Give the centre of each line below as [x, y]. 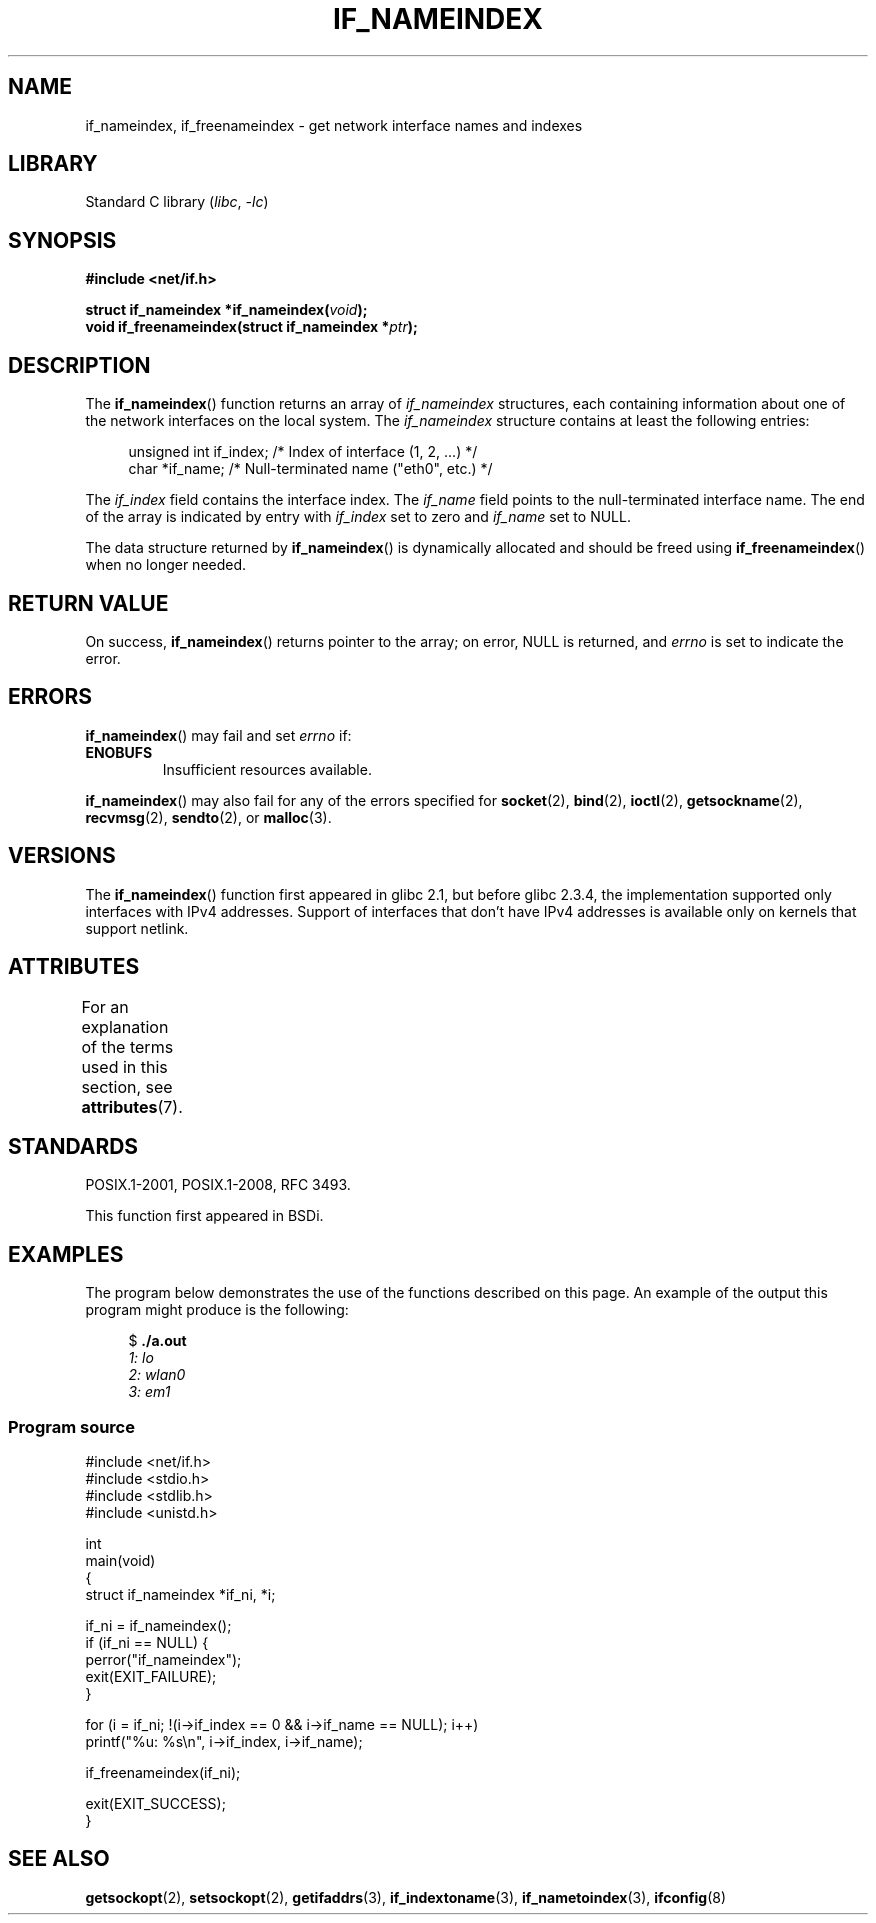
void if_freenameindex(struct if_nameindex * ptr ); [251, 327]
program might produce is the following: [217, 1310]
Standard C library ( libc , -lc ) [177, 202]
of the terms [127, 1046]
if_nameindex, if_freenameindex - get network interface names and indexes [334, 125]
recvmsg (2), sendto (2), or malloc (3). [208, 817]
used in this [124, 1066]
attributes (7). [132, 1106]
